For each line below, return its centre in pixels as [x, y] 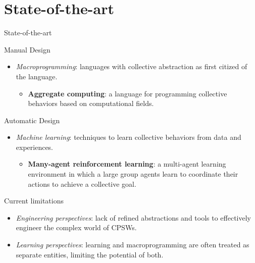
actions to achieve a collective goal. [82, 183]
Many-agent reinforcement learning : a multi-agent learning [127, 164]
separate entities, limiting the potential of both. [90, 254]
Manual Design [27, 49]
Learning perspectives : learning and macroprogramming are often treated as [133, 245]
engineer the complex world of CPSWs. [76, 227]
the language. [37, 76]
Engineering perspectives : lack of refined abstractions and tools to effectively [133, 217]
